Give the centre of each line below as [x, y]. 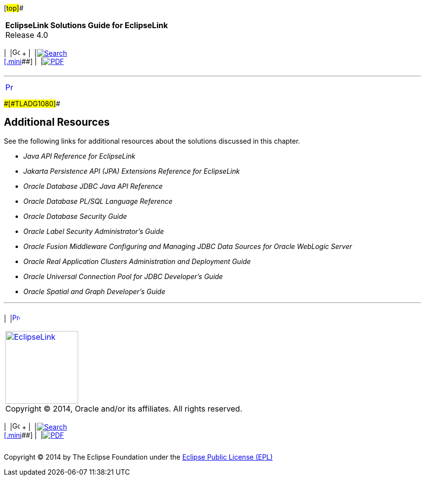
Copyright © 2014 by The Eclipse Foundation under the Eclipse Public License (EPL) [139, 457]
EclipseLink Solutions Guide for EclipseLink [87, 25]
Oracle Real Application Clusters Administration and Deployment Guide [137, 261]
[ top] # [14, 8]
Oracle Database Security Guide [75, 216]
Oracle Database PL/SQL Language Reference [98, 201]
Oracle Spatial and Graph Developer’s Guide [94, 291]
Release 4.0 [27, 35]
